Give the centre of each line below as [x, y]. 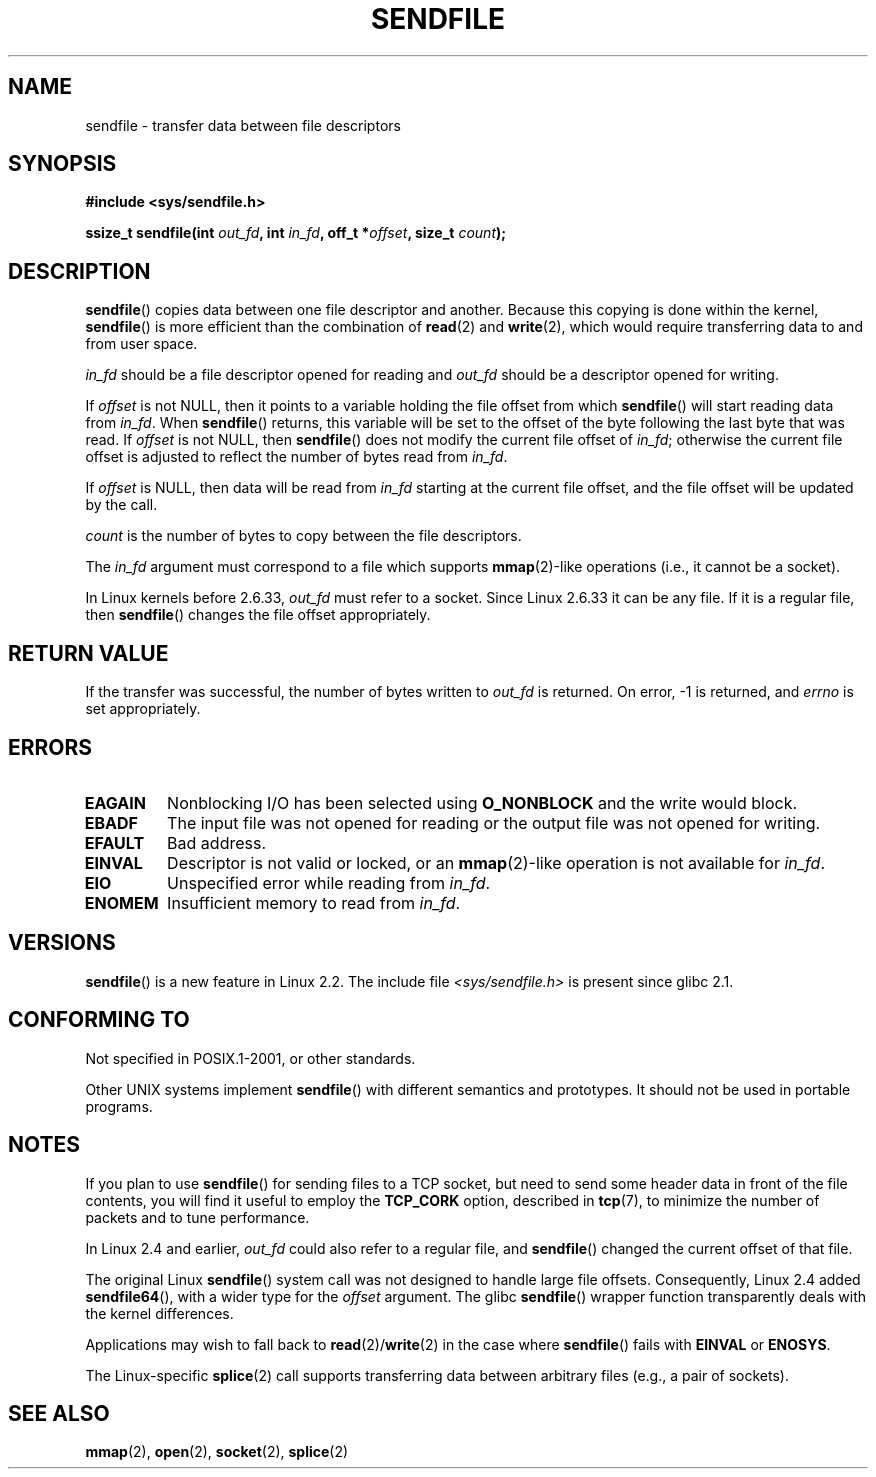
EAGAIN [115, 802]
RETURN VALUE [88, 653]
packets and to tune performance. [197, 1217]
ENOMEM [121, 902]
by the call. [121, 505]
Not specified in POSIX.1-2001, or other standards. [250, 1058]
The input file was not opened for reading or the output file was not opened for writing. [494, 822]
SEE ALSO [59, 1413]
